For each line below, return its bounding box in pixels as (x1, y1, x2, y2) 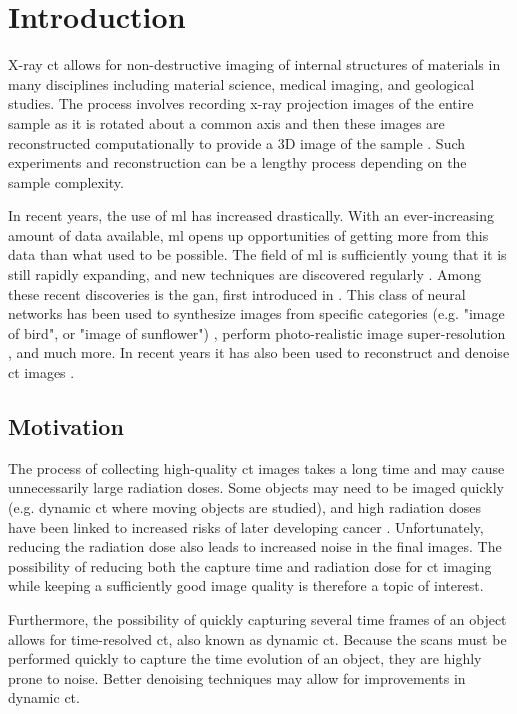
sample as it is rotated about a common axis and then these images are (8, 112, 445, 133)
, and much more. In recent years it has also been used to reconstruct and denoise (8, 342, 510, 363)
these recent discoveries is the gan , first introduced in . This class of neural (8, 283, 466, 304)
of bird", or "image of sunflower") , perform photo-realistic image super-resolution (8, 322, 506, 343)
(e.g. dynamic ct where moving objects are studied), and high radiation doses (8, 497, 481, 518)
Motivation (8, 411, 124, 442)
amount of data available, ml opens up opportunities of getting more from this (8, 224, 489, 245)
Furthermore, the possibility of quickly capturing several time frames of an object (8, 608, 507, 629)
